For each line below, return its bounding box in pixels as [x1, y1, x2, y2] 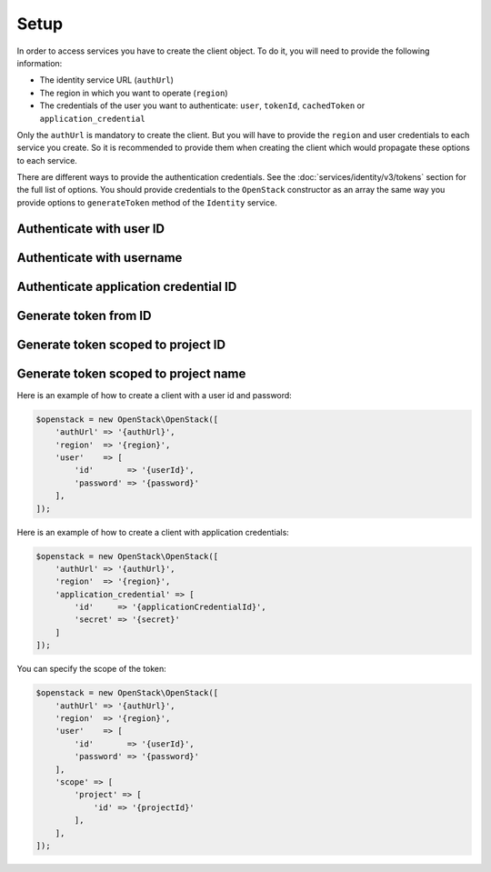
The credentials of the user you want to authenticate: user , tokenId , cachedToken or [39, 100, 366, 111]
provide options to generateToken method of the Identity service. [16, 196, 277, 208]
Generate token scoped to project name [16, 366, 246, 381]
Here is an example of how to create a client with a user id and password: [16, 389, 293, 400]
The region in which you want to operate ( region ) [39, 87, 228, 98]
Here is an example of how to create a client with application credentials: [16, 526, 290, 537]
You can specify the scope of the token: [16, 664, 167, 675]
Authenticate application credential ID [16, 278, 237, 295]
